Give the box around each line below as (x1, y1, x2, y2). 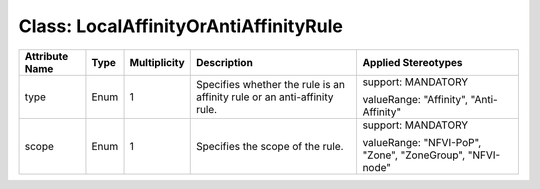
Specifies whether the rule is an (195, 77, 345, 91)
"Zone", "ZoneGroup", (362, 148, 466, 162)
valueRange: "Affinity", (362, 92, 469, 106)
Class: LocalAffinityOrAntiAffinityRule (18, 15, 344, 37)
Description (195, 55, 254, 69)
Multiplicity (129, 55, 185, 69)
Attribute (24, 49, 69, 63)
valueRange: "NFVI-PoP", (362, 135, 482, 149)
